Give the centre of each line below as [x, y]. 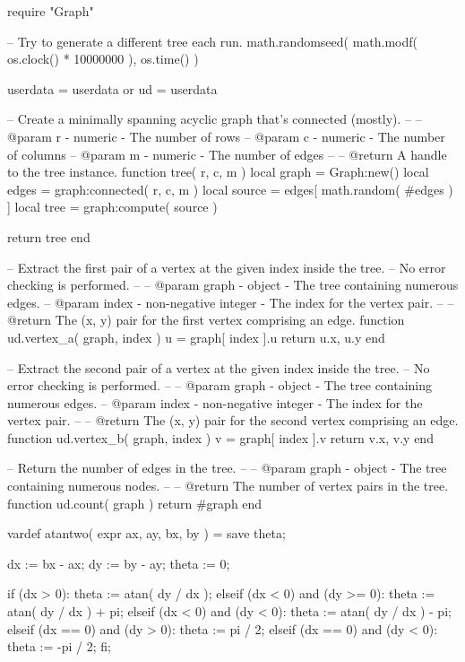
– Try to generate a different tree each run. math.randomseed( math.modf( [213, 41]
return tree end [49, 236]
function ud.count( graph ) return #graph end [135, 503]
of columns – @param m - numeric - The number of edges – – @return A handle [227, 154]
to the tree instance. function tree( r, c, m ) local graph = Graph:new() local [218, 172]
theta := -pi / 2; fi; [59, 646]
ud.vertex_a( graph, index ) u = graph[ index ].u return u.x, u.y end [196, 337]
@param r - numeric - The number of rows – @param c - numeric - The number [226, 136]
